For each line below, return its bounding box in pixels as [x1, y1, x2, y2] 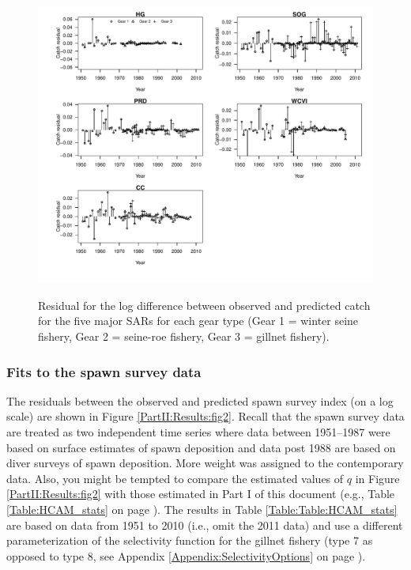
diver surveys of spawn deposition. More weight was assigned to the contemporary [6, 455, 404, 471]
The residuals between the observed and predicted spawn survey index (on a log [6, 392, 394, 409]
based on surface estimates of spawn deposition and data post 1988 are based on [6, 439, 396, 455]
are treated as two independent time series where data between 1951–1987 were [6, 424, 390, 440]
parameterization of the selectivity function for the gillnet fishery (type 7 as [6, 532, 373, 549]
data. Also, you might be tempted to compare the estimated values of [6, 470, 344, 486]
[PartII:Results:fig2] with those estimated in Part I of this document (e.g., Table [6, 485, 395, 502]
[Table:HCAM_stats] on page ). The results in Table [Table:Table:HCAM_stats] [6, 501, 398, 518]
